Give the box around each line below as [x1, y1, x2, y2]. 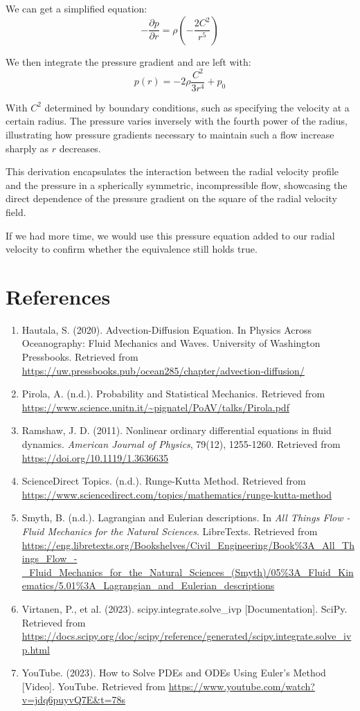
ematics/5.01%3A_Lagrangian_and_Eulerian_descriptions [21, 578, 275, 593]
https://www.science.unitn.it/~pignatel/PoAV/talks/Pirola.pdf [21, 399, 289, 414]
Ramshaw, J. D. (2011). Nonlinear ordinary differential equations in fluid [21, 423, 332, 438]
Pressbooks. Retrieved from [21, 350, 138, 363]
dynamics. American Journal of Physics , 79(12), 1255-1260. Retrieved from [21, 436, 341, 451]
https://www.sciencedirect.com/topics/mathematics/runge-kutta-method [21, 487, 332, 501]
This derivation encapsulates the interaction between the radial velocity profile [6, 164, 339, 179]
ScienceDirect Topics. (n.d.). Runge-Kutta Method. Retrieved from [21, 474, 306, 488]
